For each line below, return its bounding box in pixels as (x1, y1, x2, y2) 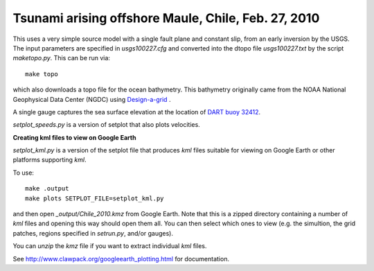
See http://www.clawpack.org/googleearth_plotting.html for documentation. (12, 254, 230, 263)
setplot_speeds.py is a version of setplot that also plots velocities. (12, 121, 200, 129)
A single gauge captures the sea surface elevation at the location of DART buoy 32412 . (12, 107, 261, 116)
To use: (12, 168, 35, 177)
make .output (25, 184, 69, 193)
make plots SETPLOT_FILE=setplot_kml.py (25, 194, 164, 202)
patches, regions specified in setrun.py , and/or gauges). (12, 229, 173, 237)
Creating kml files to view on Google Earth (12, 133, 136, 141)
